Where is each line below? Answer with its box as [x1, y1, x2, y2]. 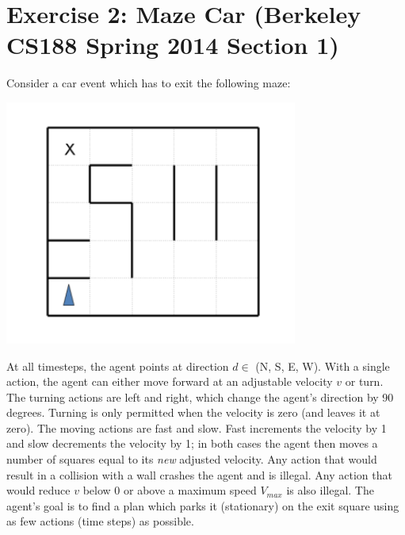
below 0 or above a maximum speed [82, 482, 257, 498]
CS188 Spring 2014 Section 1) [6, 29, 339, 61]
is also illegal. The [286, 482, 374, 498]
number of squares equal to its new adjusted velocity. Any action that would [6, 451, 377, 468]
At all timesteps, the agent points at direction [6, 357, 229, 374]
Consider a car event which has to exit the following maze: [6, 75, 291, 91]
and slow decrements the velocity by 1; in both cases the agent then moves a [6, 435, 378, 452]
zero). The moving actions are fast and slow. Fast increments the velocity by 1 [6, 419, 387, 436]
